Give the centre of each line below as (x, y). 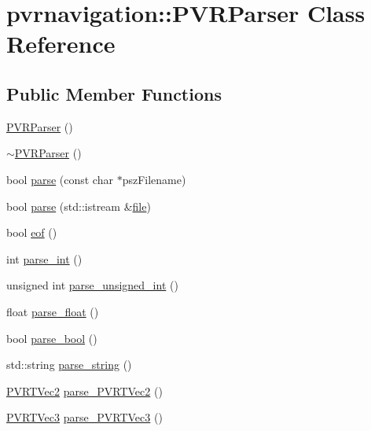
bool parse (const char (60, 179)
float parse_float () (53, 311)
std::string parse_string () (69, 365)
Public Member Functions (114, 93)
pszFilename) (154, 179)
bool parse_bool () (52, 338)
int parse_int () (44, 258)
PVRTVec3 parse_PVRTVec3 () (84, 417)
